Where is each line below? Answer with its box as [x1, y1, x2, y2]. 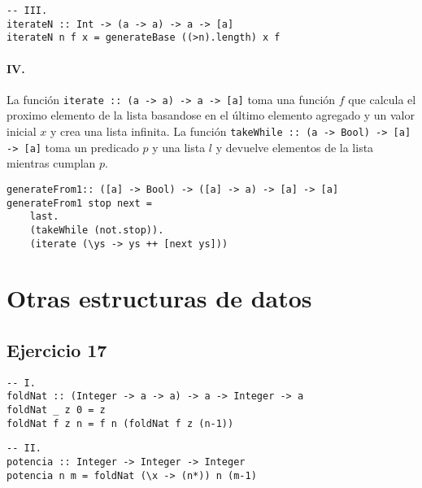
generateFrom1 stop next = [7, 197, 152, 209]
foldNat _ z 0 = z [7, 404, 106, 416]
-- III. [7, 5, 48, 16]
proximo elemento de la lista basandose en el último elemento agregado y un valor [7, 107, 415, 124]
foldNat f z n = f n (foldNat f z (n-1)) [7, 417, 234, 429]
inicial [7, 123, 37, 140]
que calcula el [348, 90, 416, 107]
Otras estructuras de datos [7, 281, 312, 315]
